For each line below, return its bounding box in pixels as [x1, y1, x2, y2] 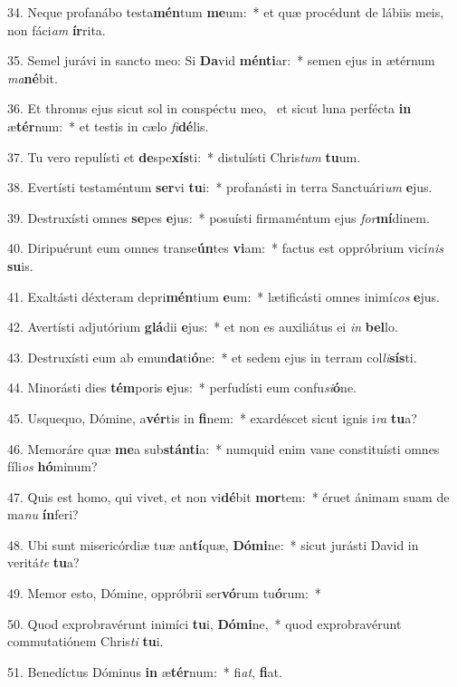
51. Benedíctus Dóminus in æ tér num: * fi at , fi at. [7, 662, 282, 681]
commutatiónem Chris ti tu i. [7, 632, 164, 651]
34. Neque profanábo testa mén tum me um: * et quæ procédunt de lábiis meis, [7, 3, 444, 21]
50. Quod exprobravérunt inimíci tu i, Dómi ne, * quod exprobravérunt [7, 614, 402, 633]
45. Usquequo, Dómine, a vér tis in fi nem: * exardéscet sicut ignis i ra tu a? [7, 408, 417, 427]
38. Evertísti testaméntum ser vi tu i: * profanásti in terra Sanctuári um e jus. [7, 178, 433, 197]
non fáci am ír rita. [7, 20, 106, 39]
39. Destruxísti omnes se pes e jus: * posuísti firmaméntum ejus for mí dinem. [7, 208, 430, 227]
